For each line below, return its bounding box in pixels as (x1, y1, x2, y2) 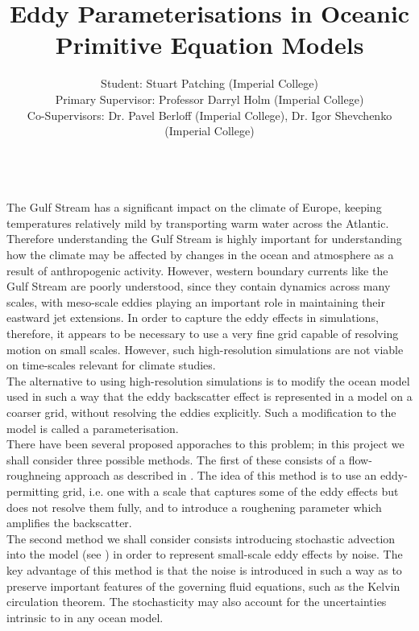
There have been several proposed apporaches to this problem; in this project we (6, 435, 404, 452)
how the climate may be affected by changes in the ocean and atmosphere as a (6, 246, 394, 263)
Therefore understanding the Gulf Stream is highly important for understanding (6, 230, 402, 247)
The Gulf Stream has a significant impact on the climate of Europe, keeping (6, 199, 382, 216)
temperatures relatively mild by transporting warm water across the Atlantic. (6, 214, 389, 231)
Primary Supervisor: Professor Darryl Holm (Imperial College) (55, 90, 364, 107)
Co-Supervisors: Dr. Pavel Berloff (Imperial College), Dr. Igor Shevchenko (27, 106, 392, 123)
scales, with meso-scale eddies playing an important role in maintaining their (6, 293, 385, 310)
